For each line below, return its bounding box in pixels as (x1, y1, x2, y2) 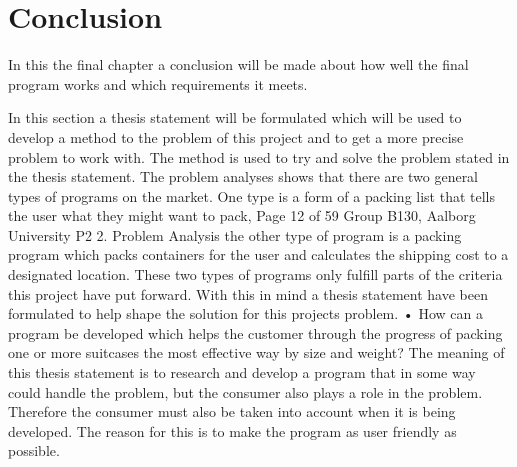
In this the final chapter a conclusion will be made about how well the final (8, 54, 469, 75)
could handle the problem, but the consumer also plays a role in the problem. (8, 381, 483, 402)
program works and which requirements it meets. (8, 73, 308, 94)
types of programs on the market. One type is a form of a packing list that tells (8, 185, 496, 206)
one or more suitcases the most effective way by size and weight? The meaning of (8, 342, 505, 363)
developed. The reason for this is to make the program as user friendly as (8, 420, 457, 441)
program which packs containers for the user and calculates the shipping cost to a (8, 244, 509, 265)
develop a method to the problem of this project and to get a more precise (8, 126, 464, 147)
